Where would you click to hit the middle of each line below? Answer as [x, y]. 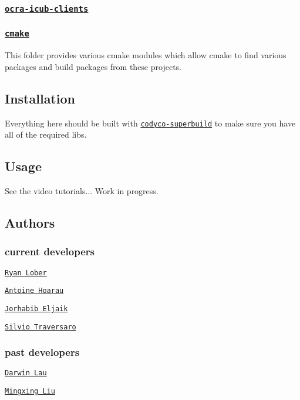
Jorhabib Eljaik [36, 309]
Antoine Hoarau [34, 291]
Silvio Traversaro [41, 327]
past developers [42, 352]
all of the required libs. [46, 134]
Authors [30, 223]
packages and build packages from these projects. [93, 66]
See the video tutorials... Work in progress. [82, 191]
